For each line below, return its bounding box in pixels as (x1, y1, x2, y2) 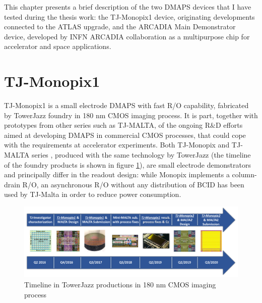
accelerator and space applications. (4, 41, 111, 52)
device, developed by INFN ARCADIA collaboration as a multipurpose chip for (4, 31, 250, 41)
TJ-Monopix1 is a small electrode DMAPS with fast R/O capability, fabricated (4, 100, 249, 111)
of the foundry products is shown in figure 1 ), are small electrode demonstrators (4, 159, 251, 170)
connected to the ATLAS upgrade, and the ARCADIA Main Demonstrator (4, 21, 236, 32)
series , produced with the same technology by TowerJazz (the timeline (32, 149, 251, 160)
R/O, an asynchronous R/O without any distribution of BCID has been (22, 179, 244, 189)
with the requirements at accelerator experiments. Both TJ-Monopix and (4, 139, 230, 150)
